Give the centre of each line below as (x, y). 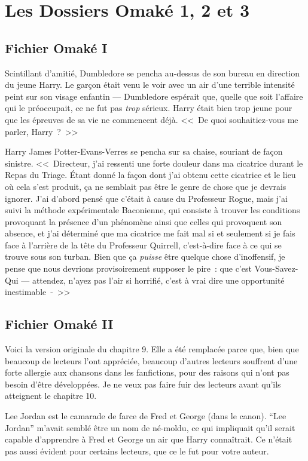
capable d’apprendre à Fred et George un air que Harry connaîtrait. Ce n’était (149, 439)
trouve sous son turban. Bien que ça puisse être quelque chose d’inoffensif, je (145, 256)
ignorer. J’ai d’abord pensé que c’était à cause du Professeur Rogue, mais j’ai (146, 198)
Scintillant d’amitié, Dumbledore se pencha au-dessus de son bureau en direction (153, 73)
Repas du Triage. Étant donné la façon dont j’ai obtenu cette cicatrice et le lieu (150, 175)
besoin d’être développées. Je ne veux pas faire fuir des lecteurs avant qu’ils (143, 384)
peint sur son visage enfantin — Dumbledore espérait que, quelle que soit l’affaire (154, 96)
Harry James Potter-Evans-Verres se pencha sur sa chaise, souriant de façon (144, 151)
